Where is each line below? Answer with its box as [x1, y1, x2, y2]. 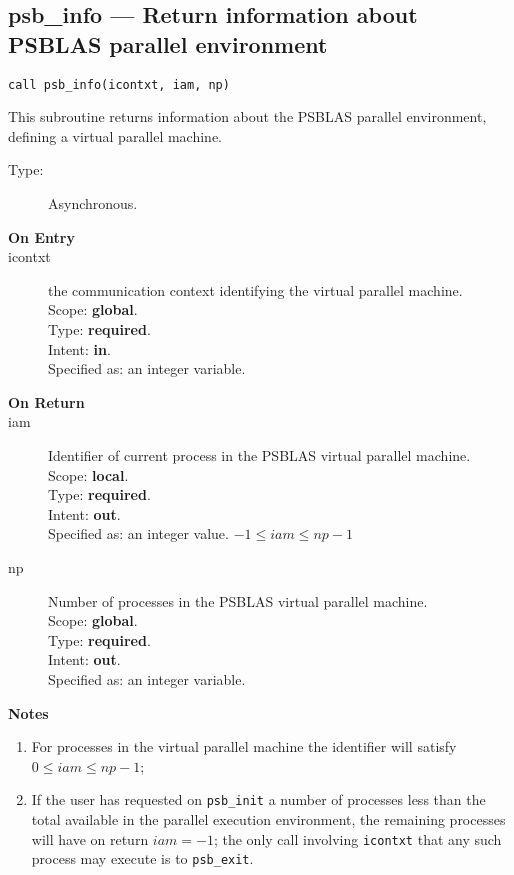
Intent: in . [48, 338, 111, 359]
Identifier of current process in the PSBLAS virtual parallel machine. [48, 444, 471, 465]
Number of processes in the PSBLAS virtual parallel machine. [48, 590, 428, 611]
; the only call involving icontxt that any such [213, 828, 502, 849]
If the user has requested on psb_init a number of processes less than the [31, 789, 486, 810]
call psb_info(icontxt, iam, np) [8, 77, 230, 92]
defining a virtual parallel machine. [8, 125, 223, 146]
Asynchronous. [48, 193, 138, 214]
